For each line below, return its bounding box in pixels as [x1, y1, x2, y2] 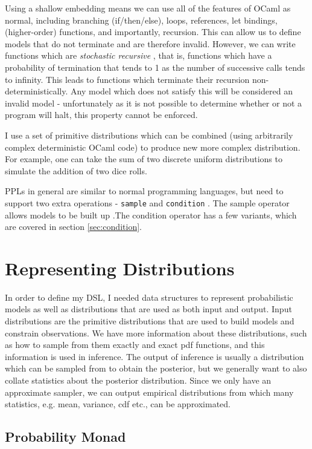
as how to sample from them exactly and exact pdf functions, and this [5, 338, 265, 351]
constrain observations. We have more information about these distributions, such [5, 326, 307, 339]
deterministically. [5, 85, 68, 97]
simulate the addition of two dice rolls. [5, 164, 147, 177]
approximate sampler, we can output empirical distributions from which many [5, 385, 294, 398]
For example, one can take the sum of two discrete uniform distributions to [5, 152, 282, 165]
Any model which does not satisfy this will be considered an [71, 85, 293, 97]
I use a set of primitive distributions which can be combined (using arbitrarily [5, 128, 293, 141]
